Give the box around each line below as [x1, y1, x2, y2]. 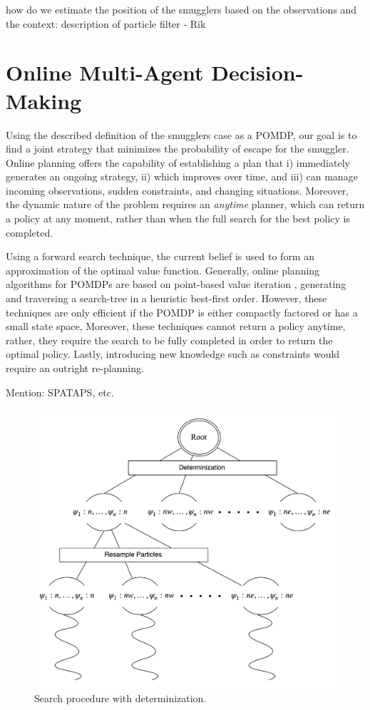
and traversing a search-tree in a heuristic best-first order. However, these [6, 291, 327, 306]
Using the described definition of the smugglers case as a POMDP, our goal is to [6, 127, 357, 142]
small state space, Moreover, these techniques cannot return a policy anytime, [6, 319, 346, 334]
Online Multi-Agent [6, 58, 204, 87]
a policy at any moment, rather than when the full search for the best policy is [6, 211, 350, 226]
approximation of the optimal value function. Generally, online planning [6, 262, 320, 277]
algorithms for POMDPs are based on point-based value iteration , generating [6, 277, 346, 292]
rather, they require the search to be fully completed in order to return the [6, 332, 333, 347]
